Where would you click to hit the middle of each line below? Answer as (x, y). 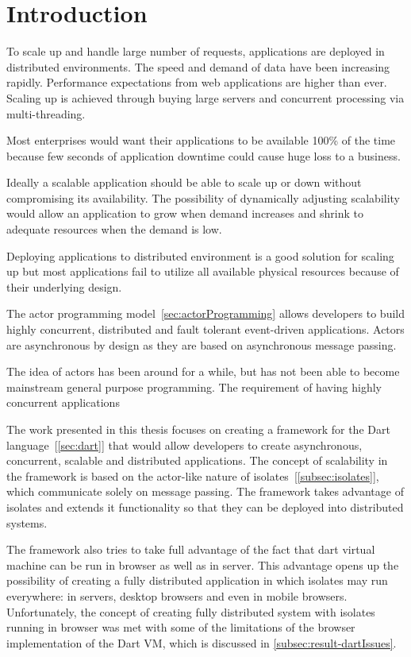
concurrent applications (63, 402)
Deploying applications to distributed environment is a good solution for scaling (200, 255)
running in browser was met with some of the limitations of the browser (181, 627)
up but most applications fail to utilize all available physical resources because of (203, 271)
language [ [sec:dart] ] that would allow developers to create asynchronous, (184, 444)
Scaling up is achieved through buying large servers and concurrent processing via (205, 97)
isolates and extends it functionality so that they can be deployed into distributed (205, 506)
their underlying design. (64, 286)
